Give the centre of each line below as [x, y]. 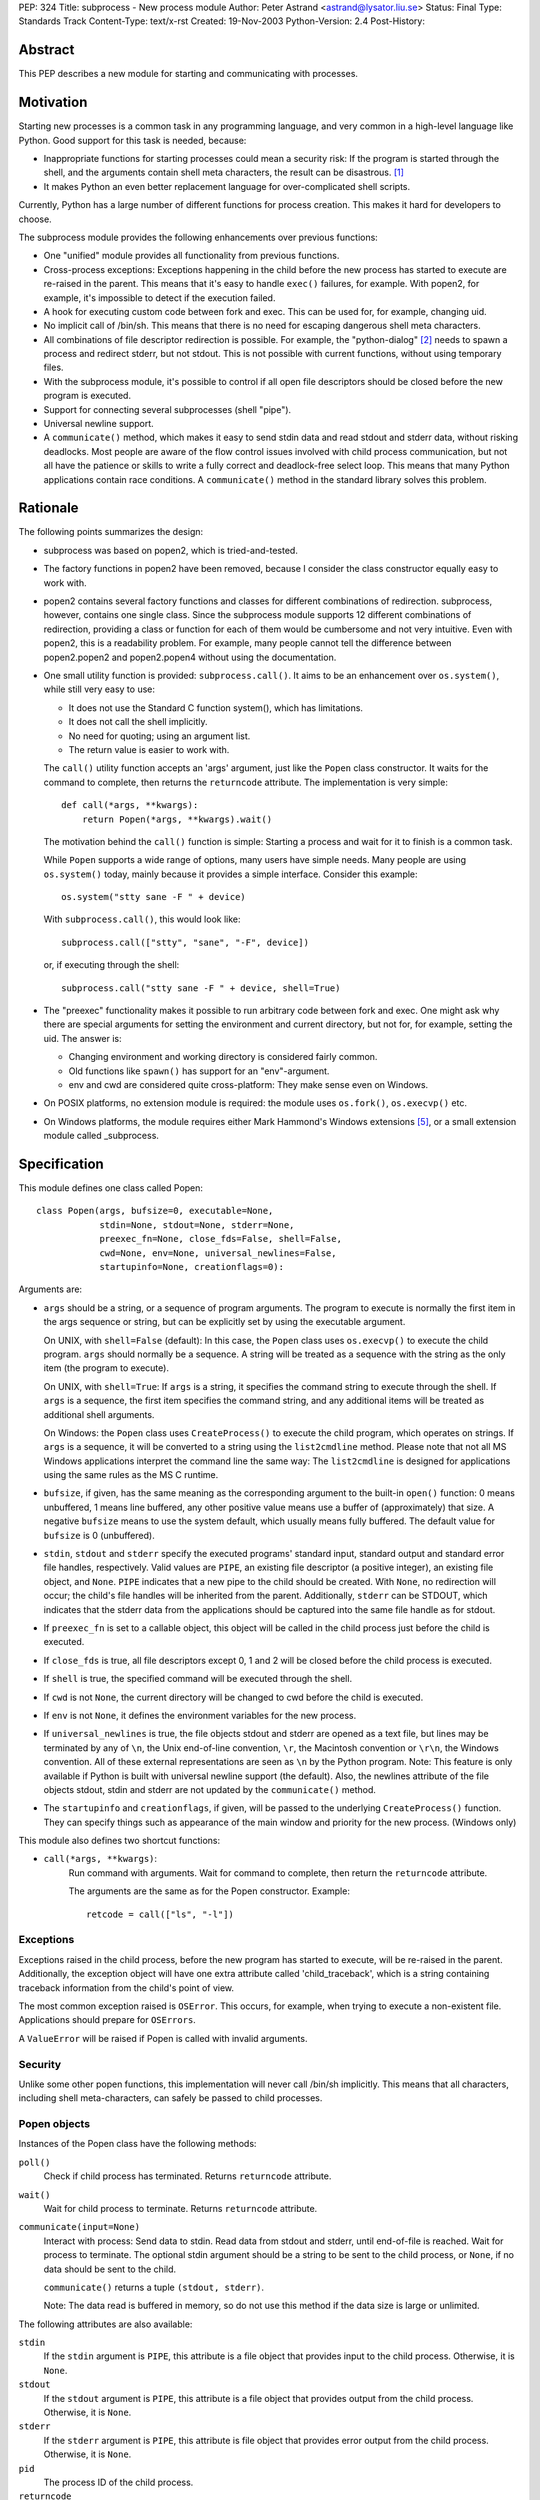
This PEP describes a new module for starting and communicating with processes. [188, 74]
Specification [61, 1163]
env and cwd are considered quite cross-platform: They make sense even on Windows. [248, 1084]
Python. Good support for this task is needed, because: [132, 140]
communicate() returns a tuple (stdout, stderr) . [154, 2287]
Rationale [48, 508]
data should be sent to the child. [110, 2269]
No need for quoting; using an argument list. [159, 736]
